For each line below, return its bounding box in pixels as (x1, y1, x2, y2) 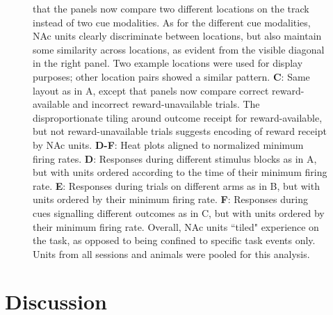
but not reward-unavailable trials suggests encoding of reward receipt (33, 124, 327, 138)
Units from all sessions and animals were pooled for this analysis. (33, 246, 310, 261)
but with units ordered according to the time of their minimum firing (33, 165, 327, 179)
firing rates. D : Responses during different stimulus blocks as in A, (33, 151, 317, 165)
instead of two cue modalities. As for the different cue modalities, (33, 15, 311, 29)
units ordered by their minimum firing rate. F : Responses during (33, 192, 308, 207)
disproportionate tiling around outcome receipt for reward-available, (33, 110, 323, 124)
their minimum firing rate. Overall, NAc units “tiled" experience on (33, 219, 319, 234)
